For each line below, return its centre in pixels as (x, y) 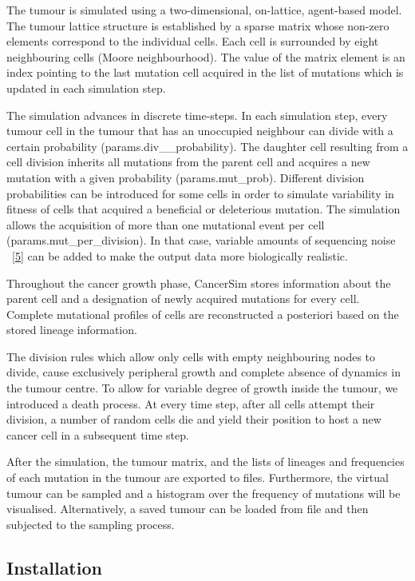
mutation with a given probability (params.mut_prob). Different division (186, 177)
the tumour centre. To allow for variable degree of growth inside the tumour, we (202, 388)
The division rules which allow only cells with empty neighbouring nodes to (191, 356)
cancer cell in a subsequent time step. (98, 434)
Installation (54, 567)
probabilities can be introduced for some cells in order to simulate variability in (200, 193)
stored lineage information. (72, 330)
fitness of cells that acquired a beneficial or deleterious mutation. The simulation (204, 209)
